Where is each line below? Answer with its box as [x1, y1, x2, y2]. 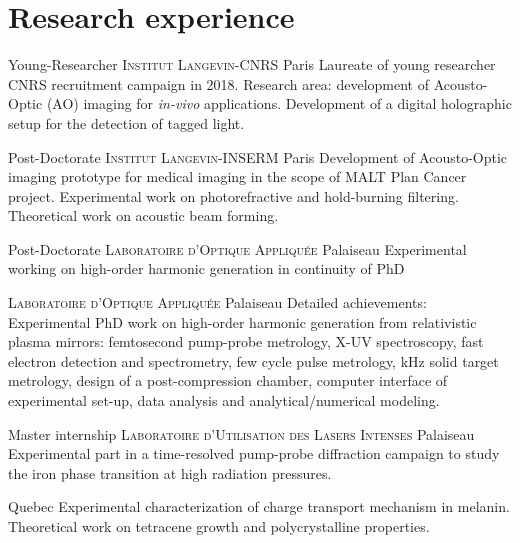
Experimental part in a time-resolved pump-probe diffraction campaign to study [8, 443, 500, 464]
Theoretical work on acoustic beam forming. [8, 205, 279, 226]
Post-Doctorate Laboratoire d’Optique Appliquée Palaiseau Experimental [8, 238, 467, 259]
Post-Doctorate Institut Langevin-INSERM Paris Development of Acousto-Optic [8, 146, 508, 167]
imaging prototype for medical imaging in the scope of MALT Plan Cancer [8, 166, 467, 187]
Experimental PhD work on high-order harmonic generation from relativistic [8, 311, 477, 332]
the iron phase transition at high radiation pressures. [8, 462, 332, 483]
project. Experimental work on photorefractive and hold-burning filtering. [8, 185, 459, 206]
